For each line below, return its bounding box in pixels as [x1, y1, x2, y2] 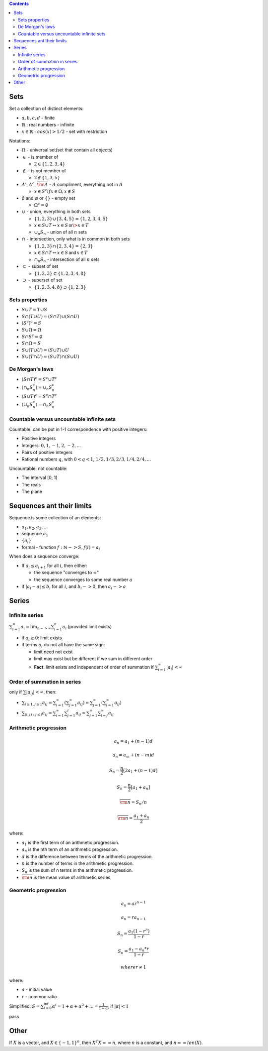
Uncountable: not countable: [9, 466, 68, 471]
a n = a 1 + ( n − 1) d [114, 738, 153, 745]
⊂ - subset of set [22, 263, 59, 269]
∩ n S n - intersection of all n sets [34, 256, 100, 263]
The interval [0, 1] [21, 474, 58, 480]
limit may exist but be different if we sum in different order [34, 655, 153, 662]
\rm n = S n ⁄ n [120, 800, 147, 807]
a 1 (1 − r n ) [128, 927, 150, 935]
